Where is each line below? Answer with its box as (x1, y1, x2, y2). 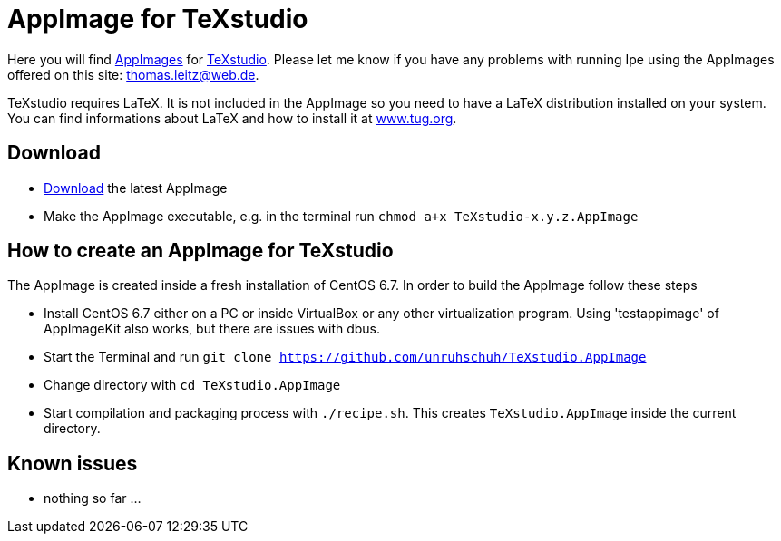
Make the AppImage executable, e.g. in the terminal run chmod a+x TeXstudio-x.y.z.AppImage (44, 208, 639, 224)
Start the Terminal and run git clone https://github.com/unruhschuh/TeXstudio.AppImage (44, 349, 647, 365)
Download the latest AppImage (44, 179, 228, 196)
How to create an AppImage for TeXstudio (7, 239, 394, 263)
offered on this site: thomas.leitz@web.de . (7, 66, 259, 82)
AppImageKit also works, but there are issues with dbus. (44, 321, 381, 337)
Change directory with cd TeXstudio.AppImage (44, 377, 341, 393)
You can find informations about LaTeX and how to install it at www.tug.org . (7, 110, 457, 126)
